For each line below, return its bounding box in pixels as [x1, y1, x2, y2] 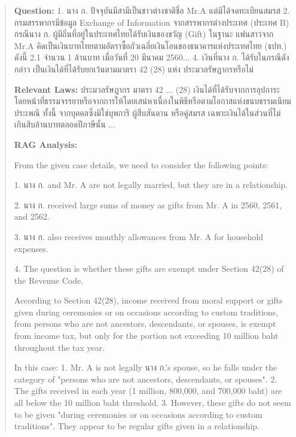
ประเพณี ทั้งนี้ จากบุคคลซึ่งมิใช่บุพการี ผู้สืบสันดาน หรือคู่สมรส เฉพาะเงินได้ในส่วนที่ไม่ [14, 106, 281, 119]
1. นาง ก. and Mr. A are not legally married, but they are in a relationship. [14, 178, 288, 191]
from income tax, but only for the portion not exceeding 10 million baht [14, 329, 279, 342]
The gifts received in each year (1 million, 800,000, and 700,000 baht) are [14, 384, 282, 397]
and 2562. [14, 210, 50, 223]
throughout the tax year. [14, 341, 105, 353]
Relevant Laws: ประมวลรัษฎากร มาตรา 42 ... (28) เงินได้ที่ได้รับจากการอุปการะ [14, 83, 280, 95]
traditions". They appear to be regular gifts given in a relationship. [14, 420, 260, 432]
